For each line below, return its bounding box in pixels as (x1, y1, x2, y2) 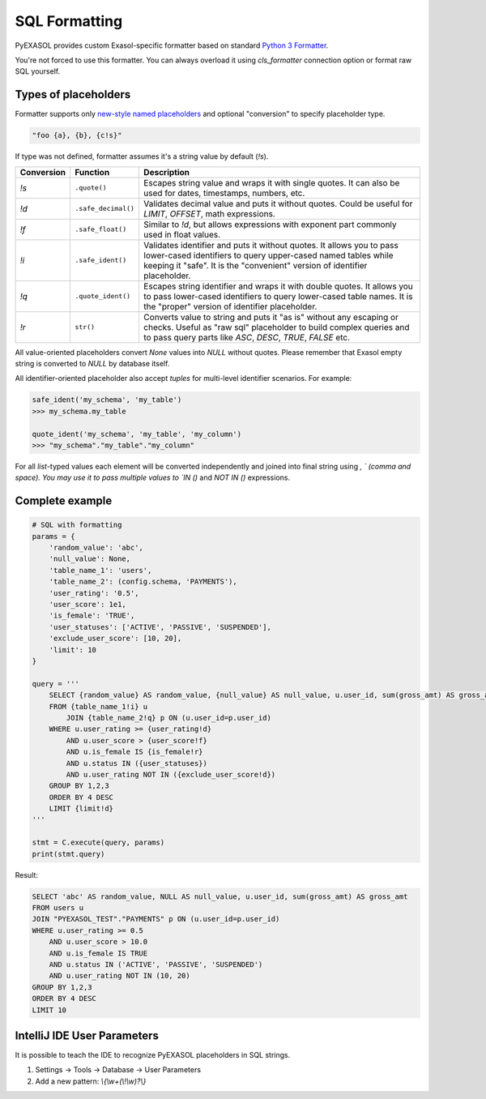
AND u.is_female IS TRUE (49, 948, 148, 958)
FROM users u (32, 903, 84, 912)
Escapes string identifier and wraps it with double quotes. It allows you (143, 280, 413, 292)
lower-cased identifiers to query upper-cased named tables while (143, 250, 394, 261)
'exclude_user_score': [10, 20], (49, 634, 182, 644)
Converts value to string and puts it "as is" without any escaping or (143, 311, 399, 323)
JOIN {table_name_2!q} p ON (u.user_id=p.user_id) (66, 713, 271, 722)
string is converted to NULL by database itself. (15, 358, 170, 368)
